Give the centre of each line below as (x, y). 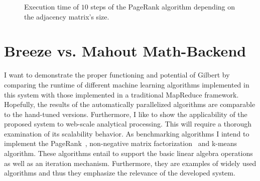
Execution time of (52, 6)
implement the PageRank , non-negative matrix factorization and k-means (121, 143)
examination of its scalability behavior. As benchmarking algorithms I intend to (127, 133)
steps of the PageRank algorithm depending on (163, 6)
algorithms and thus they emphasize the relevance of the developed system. (120, 173)
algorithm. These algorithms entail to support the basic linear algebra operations (128, 153)
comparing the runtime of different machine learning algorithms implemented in (127, 84)
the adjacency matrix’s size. (67, 16)
